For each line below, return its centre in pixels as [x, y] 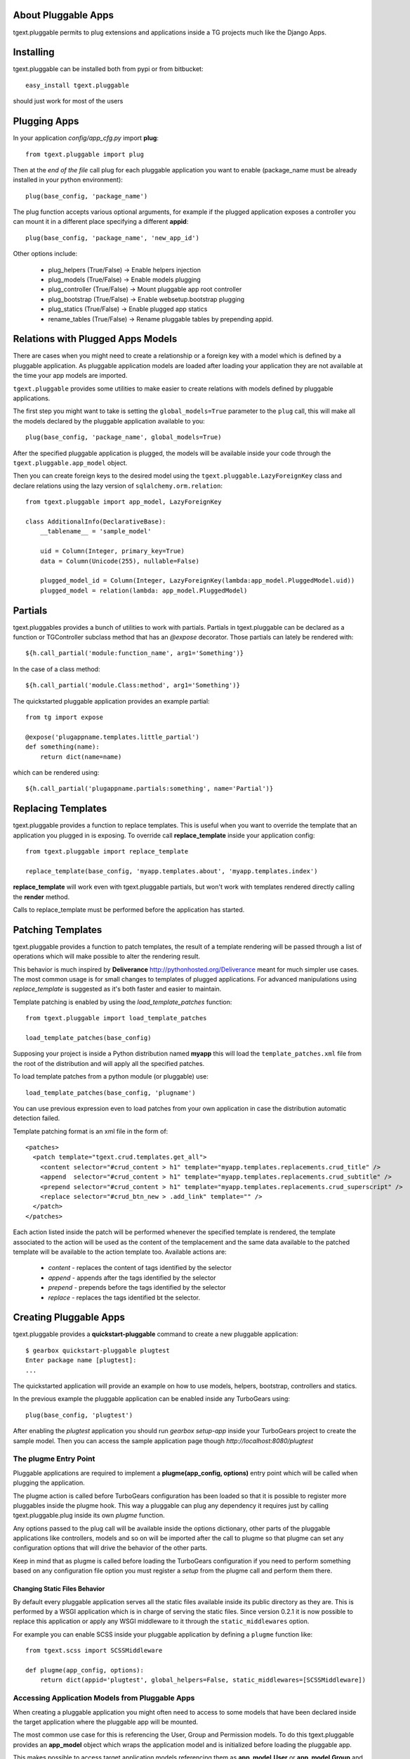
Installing [34, 52]
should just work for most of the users [68, 101]
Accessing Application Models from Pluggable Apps [104, 1698]
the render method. [41, 896]
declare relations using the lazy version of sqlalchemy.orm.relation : [118, 485]
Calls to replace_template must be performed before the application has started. [129, 909]
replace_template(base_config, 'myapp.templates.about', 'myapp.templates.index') [172, 871]
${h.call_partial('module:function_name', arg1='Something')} [135, 653]
